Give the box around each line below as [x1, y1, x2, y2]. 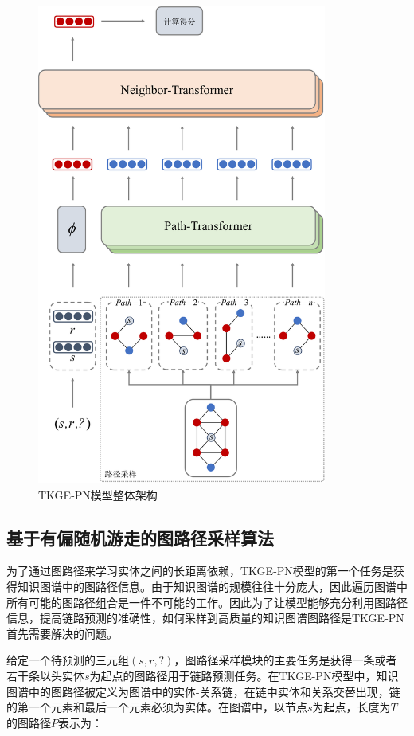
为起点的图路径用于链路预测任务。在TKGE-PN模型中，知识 [89, 667, 399, 684]
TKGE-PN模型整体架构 [38, 486, 158, 503]
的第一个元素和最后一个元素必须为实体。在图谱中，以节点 [6, 699, 307, 715]
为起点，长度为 [312, 699, 391, 715]
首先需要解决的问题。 [6, 624, 118, 641]
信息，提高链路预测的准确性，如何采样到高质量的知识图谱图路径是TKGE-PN [6, 609, 404, 626]
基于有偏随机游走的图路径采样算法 [6, 525, 274, 550]
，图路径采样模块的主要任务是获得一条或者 [174, 652, 397, 668]
